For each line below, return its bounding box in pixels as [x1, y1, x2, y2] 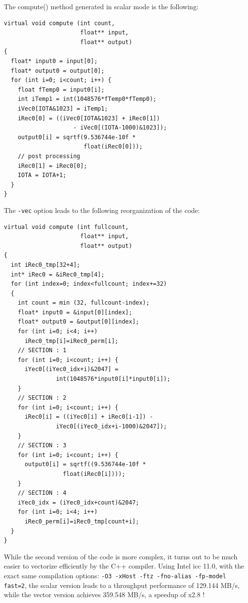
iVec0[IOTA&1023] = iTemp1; [17, 105, 108, 112]
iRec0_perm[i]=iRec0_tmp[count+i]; [24, 518, 139, 525]
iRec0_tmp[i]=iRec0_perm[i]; [24, 337, 119, 344]
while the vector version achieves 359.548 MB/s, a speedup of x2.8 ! [4, 589, 205, 600]
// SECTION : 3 [17, 442, 66, 449]
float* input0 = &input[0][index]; [17, 309, 132, 316]
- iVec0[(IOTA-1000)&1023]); [73, 124, 167, 131]
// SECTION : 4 [17, 489, 66, 497]
